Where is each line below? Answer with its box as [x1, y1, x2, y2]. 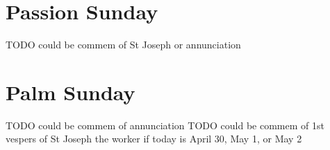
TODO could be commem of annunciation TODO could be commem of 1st [6, 118, 324, 132]
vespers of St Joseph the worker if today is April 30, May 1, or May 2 [6, 131, 302, 146]
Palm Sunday [6, 77, 135, 106]
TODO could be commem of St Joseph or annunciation [6, 37, 241, 52]
